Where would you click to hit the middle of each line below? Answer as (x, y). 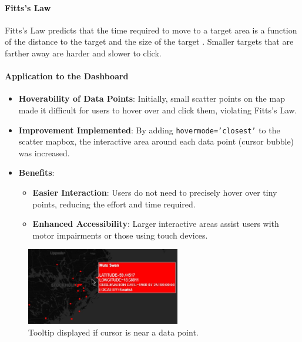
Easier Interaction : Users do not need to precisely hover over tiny (155, 192)
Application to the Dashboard (67, 76)
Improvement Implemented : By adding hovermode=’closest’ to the (149, 130)
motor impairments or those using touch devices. (120, 235)
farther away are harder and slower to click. (83, 53)
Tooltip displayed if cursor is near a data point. (113, 332)
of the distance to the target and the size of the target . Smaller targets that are (149, 41)
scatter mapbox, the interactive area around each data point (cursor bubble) (156, 141)
